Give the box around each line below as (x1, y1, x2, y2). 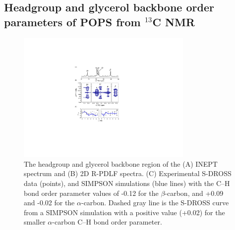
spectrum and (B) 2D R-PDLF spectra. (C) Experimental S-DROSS (24, 168, 232, 179)
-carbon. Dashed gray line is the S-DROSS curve (81, 197, 229, 208)
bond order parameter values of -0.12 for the (24, 187, 159, 198)
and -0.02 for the (24, 197, 75, 208)
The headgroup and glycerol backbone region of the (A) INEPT (24, 158, 218, 169)
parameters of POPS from (4, 14, 141, 29)
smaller (24, 217, 46, 227)
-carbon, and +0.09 (165, 187, 224, 198)
